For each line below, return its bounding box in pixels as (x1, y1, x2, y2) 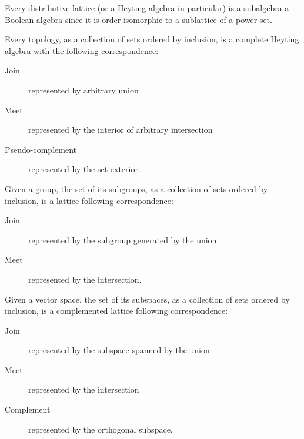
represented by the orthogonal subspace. (28, 423, 173, 435)
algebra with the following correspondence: (5, 44, 159, 56)
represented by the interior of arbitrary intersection (28, 123, 213, 136)
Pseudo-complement (5, 143, 76, 155)
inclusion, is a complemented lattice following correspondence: (5, 304, 228, 317)
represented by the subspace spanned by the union (28, 344, 210, 356)
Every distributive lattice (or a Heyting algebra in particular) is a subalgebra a (5, 2, 289, 14)
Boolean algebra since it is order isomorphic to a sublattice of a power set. (5, 13, 272, 25)
